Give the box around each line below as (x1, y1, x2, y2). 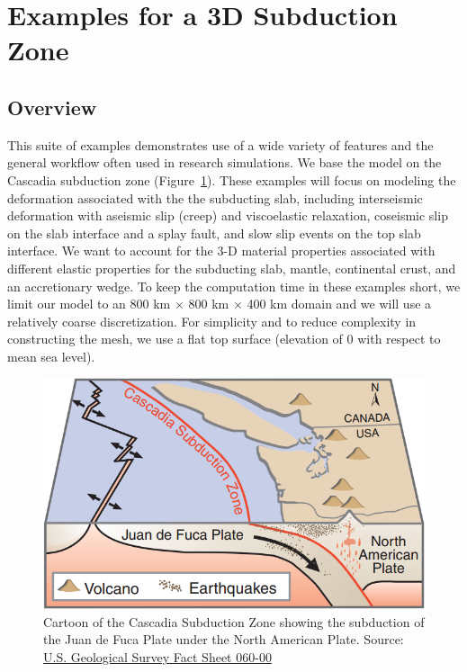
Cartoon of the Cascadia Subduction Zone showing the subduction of (43, 612, 425, 631)
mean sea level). (7, 346, 95, 365)
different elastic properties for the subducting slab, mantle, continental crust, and (7, 258, 456, 277)
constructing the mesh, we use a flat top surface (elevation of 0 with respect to (7, 329, 441, 348)
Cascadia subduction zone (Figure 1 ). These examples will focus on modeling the (7, 170, 456, 189)
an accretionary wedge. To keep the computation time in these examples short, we (7, 276, 461, 295)
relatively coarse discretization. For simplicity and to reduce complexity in (7, 311, 417, 330)
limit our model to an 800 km (7, 294, 171, 313)
